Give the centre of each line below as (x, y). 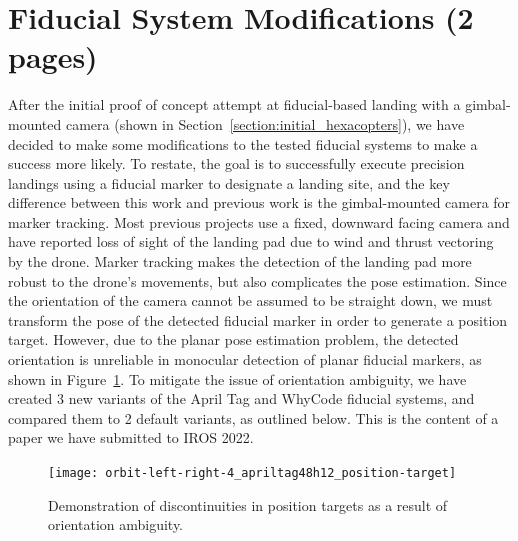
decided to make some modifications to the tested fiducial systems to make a (243, 143)
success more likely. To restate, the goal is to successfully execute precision (236, 163)
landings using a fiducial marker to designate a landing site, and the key (229, 182)
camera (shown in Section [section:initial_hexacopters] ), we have (265, 123)
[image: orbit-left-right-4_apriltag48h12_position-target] (252, 473)
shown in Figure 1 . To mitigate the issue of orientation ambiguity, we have (237, 378)
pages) (53, 56)
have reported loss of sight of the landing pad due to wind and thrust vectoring (251, 241)
